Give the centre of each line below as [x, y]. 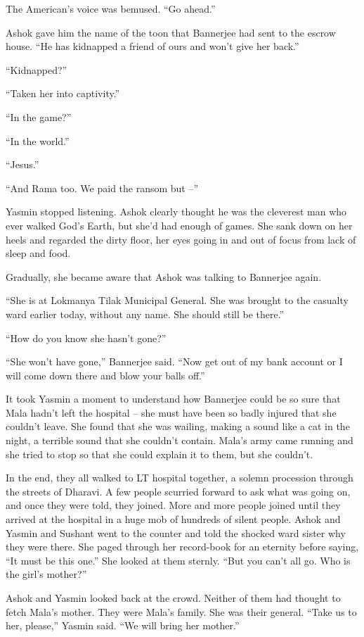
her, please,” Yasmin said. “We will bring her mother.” [123, 625]
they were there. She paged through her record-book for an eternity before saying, [182, 547]
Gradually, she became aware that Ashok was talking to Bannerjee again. [164, 276]
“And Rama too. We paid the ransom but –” [102, 188]
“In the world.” [38, 140]
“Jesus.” [22, 164]
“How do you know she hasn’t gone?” [86, 338]
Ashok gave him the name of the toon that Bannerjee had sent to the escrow [171, 32]
